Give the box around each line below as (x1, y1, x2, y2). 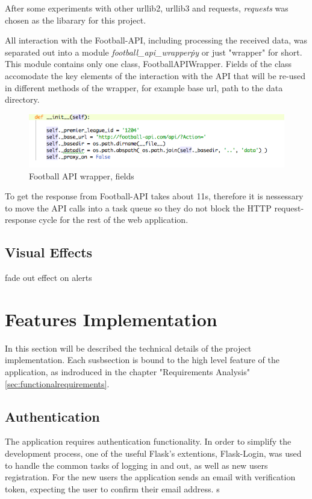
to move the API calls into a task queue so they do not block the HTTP (5, 201, 272, 214)
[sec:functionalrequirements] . (5, 377, 110, 390)
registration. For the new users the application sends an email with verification (5, 471, 296, 483)
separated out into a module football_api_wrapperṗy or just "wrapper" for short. (5, 45, 302, 58)
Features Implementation (5, 306, 217, 331)
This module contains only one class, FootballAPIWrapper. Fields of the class (5, 57, 292, 70)
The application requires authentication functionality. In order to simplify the (5, 435, 292, 448)
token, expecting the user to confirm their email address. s (5, 482, 220, 495)
